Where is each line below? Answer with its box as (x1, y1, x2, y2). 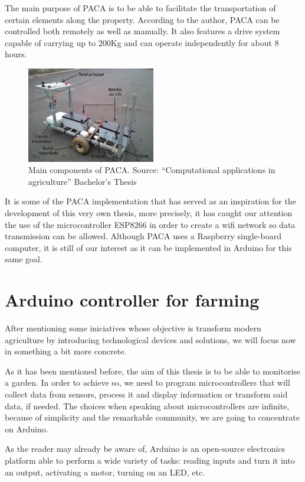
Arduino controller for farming (5, 288, 260, 312)
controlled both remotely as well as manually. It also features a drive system (5, 25, 280, 37)
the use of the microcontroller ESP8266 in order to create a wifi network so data (5, 218, 296, 230)
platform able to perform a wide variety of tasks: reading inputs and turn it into (5, 454, 295, 466)
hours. (5, 48, 27, 60)
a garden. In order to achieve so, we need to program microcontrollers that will (5, 376, 290, 389)
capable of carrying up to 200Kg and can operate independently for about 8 (5, 36, 279, 48)
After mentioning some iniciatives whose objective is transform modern (5, 322, 261, 334)
